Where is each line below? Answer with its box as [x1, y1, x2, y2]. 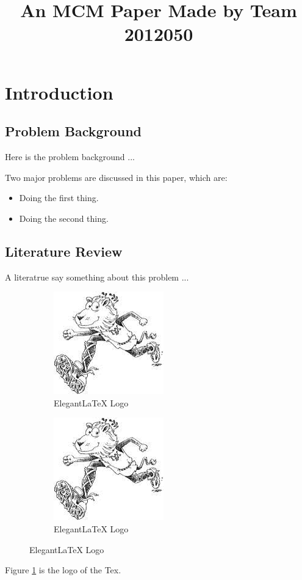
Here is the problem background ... [5, 150, 135, 163]
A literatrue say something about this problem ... [5, 270, 189, 283]
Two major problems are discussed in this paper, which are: [5, 171, 228, 183]
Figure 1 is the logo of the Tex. [5, 563, 121, 576]
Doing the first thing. [19, 191, 99, 204]
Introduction [5, 79, 113, 105]
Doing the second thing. [19, 211, 109, 224]
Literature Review [5, 241, 123, 260]
